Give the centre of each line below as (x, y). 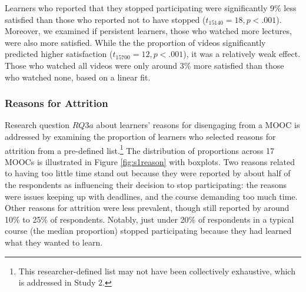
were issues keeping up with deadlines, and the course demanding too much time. (151, 196)
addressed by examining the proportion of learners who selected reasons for (140, 136)
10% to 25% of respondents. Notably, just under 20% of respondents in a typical (149, 219)
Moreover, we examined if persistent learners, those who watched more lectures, (148, 31)
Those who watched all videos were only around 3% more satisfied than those (144, 65)
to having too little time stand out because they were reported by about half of (148, 173)
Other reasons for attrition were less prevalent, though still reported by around (147, 208)
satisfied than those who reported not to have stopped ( (105, 19)
